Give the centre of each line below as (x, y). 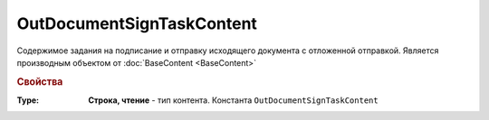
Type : (28, 100)
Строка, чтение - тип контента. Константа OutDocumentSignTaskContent (234, 100)
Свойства (40, 81)
